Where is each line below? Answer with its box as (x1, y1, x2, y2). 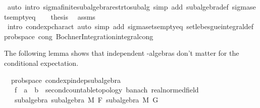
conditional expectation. (4, 57, 79, 68)
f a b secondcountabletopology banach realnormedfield (14, 84, 199, 95)
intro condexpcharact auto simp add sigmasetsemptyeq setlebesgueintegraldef (7, 21, 254, 32)
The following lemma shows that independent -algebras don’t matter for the (4, 48, 239, 58)
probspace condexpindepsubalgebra (11, 74, 121, 85)
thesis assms (50, 11, 95, 22)
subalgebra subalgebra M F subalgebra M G (14, 94, 159, 104)
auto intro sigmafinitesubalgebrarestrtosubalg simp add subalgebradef (7, 2, 229, 12)
